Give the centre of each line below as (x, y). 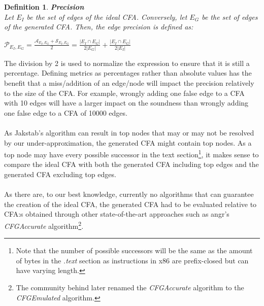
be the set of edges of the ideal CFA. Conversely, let (107, 16)
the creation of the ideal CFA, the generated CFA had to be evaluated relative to (130, 204)
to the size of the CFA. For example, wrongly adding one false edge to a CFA (124, 93)
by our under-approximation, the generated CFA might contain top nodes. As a (128, 142)
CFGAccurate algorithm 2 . (44, 225)
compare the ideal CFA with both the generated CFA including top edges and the (131, 164)
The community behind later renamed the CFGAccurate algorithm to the (130, 287)
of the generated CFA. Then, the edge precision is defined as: (99, 27)
